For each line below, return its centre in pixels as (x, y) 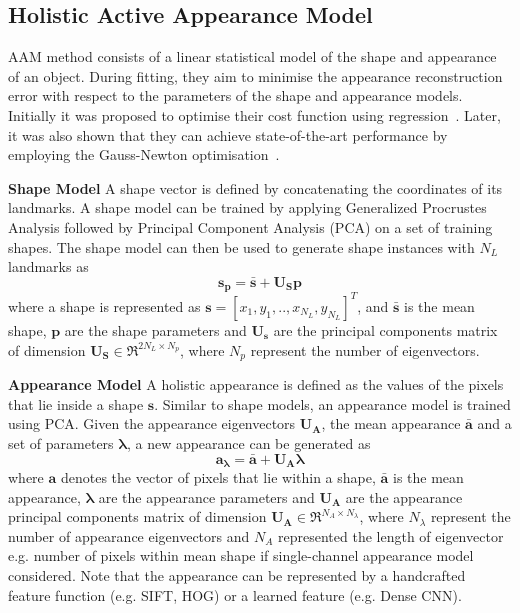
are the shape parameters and (155, 329)
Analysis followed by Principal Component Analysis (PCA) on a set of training (250, 226)
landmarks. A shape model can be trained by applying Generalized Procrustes (247, 207)
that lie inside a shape (76, 403)
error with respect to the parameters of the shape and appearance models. (235, 95)
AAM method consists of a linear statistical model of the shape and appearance (252, 56)
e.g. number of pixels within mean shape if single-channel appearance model (241, 555)
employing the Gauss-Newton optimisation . (144, 154)
